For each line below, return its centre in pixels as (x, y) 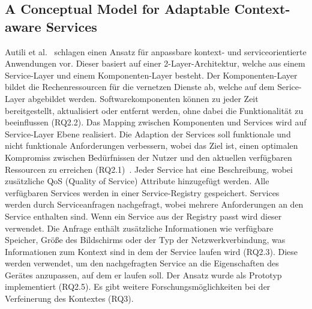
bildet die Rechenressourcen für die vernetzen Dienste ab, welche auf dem (140, 87)
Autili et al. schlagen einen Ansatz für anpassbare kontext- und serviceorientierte (156, 51)
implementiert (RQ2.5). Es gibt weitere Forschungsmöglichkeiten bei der (138, 286)
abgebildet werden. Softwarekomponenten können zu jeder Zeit (143, 98)
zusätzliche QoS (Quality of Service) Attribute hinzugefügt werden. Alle (137, 181)
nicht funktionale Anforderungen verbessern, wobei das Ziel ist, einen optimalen (151, 145)
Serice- (289, 87)
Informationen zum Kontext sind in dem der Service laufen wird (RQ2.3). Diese (151, 251)
